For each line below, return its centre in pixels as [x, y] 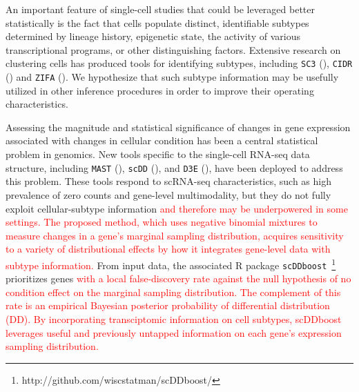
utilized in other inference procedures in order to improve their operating [160, 90]
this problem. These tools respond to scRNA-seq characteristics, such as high [169, 181]
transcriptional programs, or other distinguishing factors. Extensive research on [173, 49]
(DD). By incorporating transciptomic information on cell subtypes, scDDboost [174, 318]
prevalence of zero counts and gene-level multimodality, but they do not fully [168, 194]
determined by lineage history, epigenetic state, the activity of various [153, 36]
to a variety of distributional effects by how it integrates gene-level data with [168, 249]
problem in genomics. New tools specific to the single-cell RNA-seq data [158, 154]
